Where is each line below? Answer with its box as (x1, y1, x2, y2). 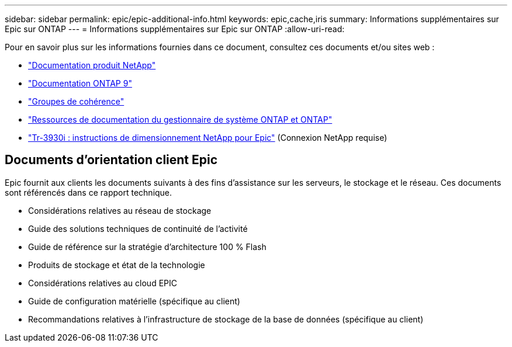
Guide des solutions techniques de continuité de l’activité (28, 223, 248, 234)
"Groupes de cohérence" (28, 96, 124, 106)
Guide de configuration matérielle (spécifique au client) (28, 296, 240, 306)
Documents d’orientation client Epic (5, 152, 218, 168)
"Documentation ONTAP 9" (28, 78, 132, 88)
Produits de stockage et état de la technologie (28, 259, 205, 270)
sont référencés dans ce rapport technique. (5, 187, 172, 197)
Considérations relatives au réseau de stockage (28, 205, 212, 216)
